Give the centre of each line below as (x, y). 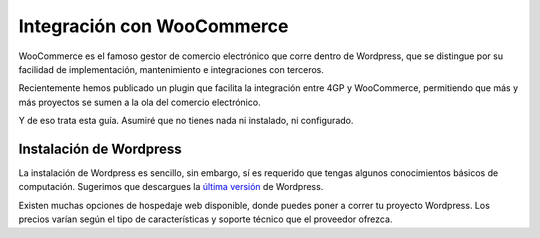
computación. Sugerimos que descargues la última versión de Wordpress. (171, 187)
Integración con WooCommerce (153, 26)
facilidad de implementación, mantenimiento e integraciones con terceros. (171, 69)
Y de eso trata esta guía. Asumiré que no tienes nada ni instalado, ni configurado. (186, 121)
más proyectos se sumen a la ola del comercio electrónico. (139, 102)
